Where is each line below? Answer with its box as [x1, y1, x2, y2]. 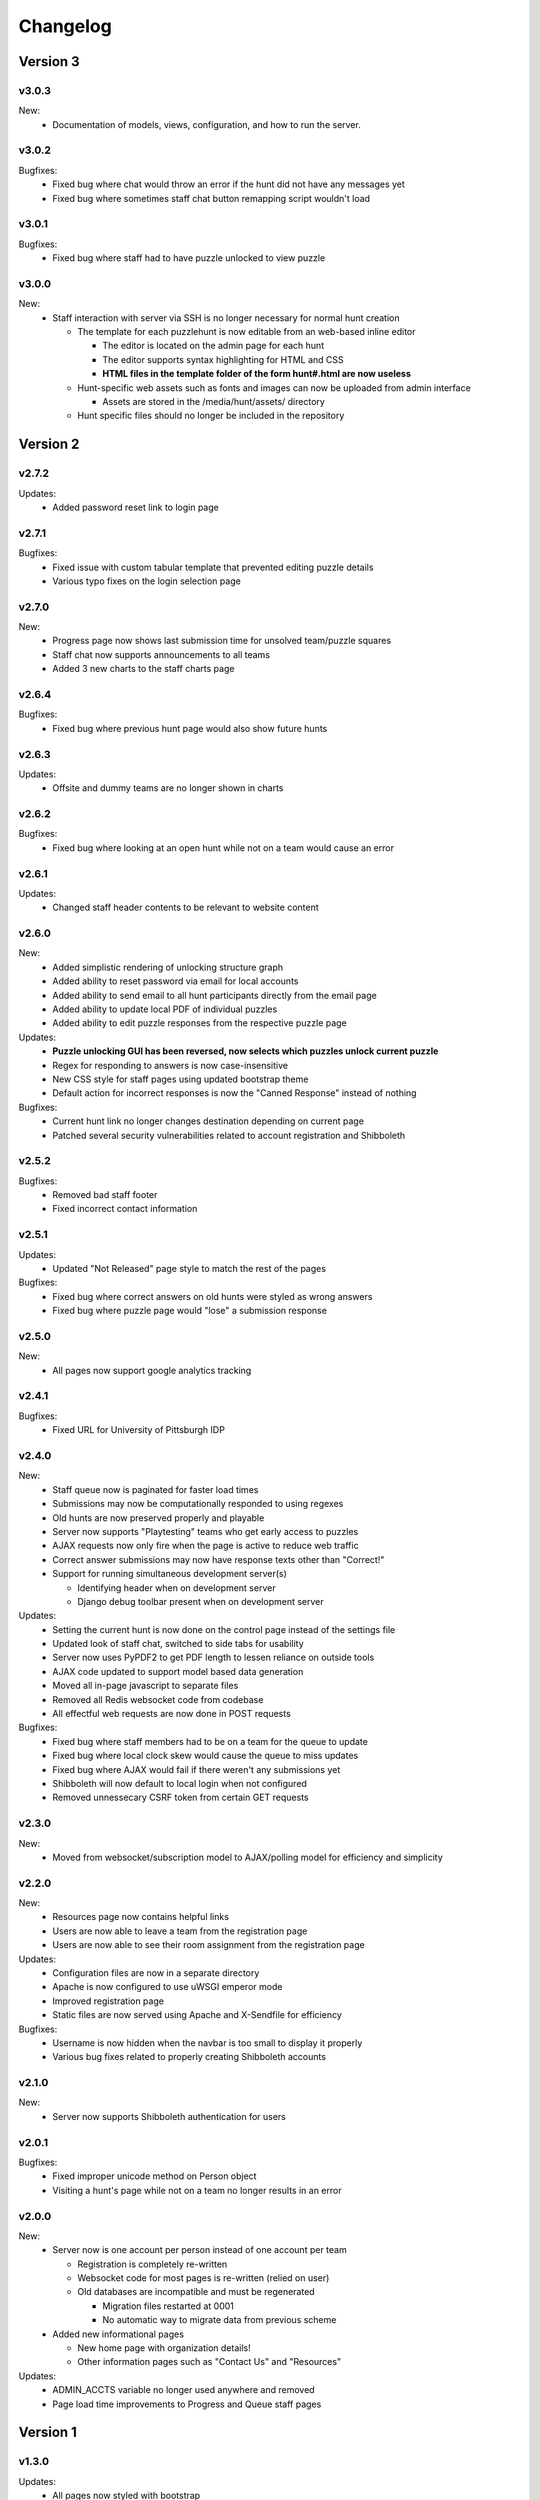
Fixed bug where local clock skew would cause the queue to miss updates [52, 1750, 359, 1762]
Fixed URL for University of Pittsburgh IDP [52, 1424, 225, 1436]
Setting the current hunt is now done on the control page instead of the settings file [52, 1623, 396, 1635]
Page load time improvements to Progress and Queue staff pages [52, 2398, 322, 2410]
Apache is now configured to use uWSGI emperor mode [52, 1981, 283, 1993]
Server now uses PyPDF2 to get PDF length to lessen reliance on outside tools [52, 1651, 375, 1664]
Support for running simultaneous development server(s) [52, 1568, 287, 1580]
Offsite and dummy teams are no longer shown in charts [52, 782, 284, 794]
